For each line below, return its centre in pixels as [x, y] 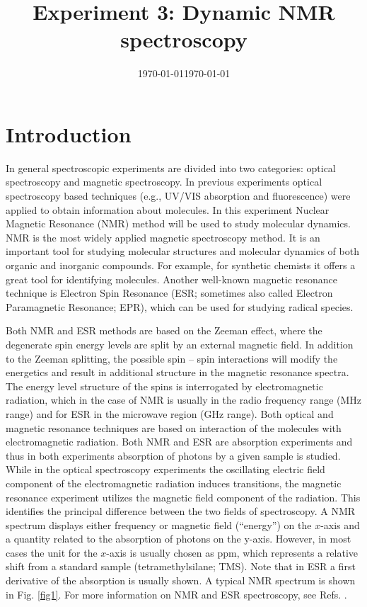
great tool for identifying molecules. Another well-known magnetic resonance [171, 279]
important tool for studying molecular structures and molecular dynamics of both [182, 251]
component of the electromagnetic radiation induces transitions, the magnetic [174, 483]
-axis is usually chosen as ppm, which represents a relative [232, 552]
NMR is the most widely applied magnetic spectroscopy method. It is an [163, 237]
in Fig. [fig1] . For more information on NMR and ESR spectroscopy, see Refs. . [176, 594]
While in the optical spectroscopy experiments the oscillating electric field [165, 469]
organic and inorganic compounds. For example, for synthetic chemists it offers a [181, 265]
